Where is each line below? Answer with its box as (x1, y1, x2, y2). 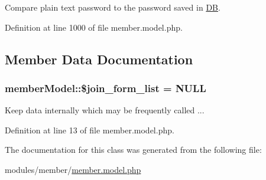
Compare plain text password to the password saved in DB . (5, 1, 220, 13)
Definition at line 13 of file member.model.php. (5, 123, 174, 136)
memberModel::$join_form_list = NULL (5, 80, 206, 95)
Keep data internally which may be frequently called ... (5, 104, 205, 116)
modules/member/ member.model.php (5, 163, 141, 175)
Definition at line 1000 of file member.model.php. (5, 21, 183, 33)
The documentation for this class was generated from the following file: (5, 143, 262, 156)
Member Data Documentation (5, 50, 193, 68)
